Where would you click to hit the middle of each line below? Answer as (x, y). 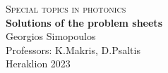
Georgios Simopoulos (51, 36)
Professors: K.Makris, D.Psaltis (73, 49)
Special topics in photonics (66, 8)
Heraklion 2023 (38, 64)
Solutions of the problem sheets (84, 22)
